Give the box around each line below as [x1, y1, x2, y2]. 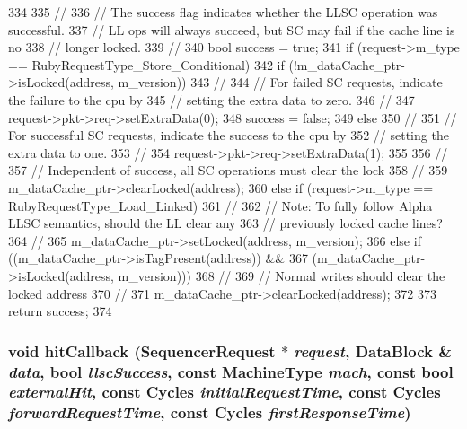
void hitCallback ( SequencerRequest [8, 339, 276, 362]
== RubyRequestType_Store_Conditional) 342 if [8, 55, 285, 74]
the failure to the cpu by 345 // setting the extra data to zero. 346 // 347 [8, 90, 415, 109]
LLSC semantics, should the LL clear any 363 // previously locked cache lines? [8, 214, 443, 232]
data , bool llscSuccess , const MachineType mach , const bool [8, 360, 454, 382]
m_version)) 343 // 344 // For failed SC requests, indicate [118, 73, 443, 92]
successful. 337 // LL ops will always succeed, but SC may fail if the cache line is [8, 20, 455, 39]
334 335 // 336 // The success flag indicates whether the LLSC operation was [8, 3, 438, 21]
